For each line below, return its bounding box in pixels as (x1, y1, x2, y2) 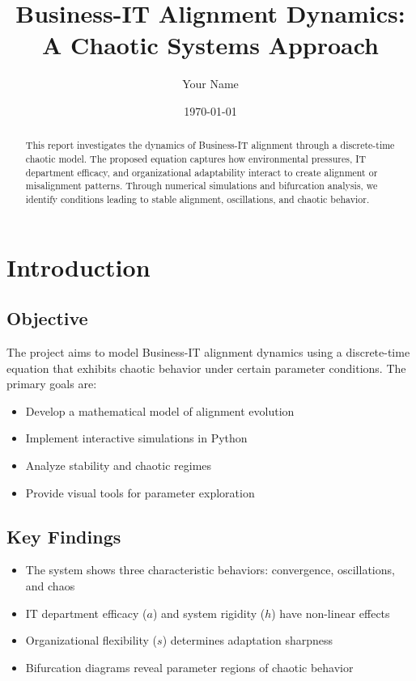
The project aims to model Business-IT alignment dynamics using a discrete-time (6, 343, 410, 360)
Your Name (182, 75, 239, 92)
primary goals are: (6, 375, 97, 392)
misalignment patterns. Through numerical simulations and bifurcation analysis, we (25, 179, 378, 192)
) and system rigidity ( (152, 604, 265, 621)
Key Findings (6, 523, 121, 548)
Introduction (6, 250, 151, 283)
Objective (6, 306, 88, 331)
